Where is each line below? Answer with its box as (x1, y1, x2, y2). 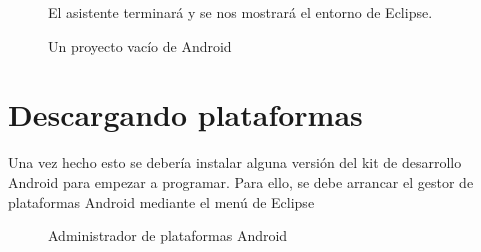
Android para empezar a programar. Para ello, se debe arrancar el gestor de (8, 171, 474, 192)
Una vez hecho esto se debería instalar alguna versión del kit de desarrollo (8, 152, 462, 173)
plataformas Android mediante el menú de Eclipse (8, 191, 315, 212)
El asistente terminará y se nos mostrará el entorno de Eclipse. (48, 2, 433, 22)
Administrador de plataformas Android (48, 225, 288, 246)
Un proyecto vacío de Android (48, 35, 232, 56)
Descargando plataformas (8, 94, 363, 135)
